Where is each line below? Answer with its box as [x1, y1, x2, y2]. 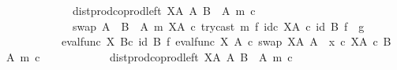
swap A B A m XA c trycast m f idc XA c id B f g [72, 17, 365, 34]
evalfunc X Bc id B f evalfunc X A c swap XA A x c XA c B [61, 33, 391, 50]
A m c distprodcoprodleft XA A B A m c [6, 48, 293, 64]
